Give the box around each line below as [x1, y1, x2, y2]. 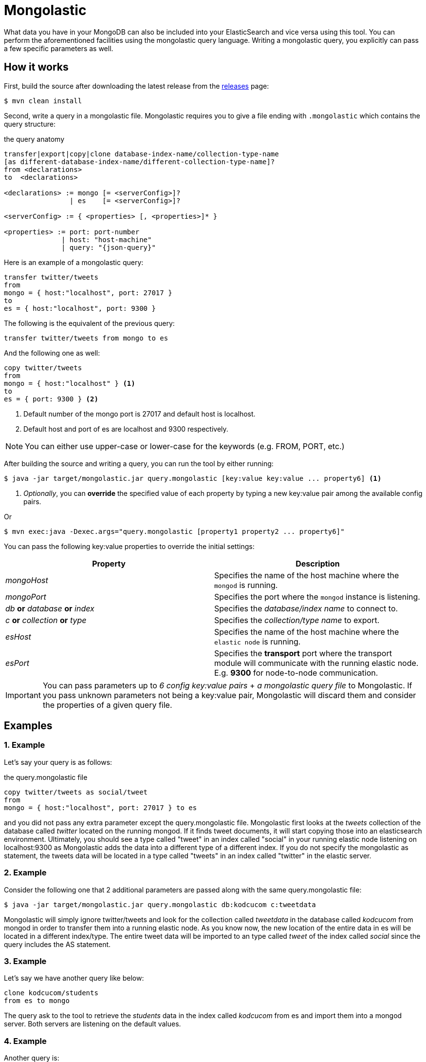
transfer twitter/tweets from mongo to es [4, 334, 168, 342]
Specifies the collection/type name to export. [214, 615, 380, 625]
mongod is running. [214, 580, 278, 590]
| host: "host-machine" [61, 235, 152, 244]
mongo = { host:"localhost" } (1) [4, 379, 135, 387]
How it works [4, 61, 69, 74]
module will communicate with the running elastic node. [214, 658, 419, 668]
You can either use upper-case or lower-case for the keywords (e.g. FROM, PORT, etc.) [25, 441, 345, 451]
